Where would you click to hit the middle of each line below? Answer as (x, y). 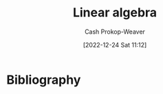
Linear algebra (115, 13)
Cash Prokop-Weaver (115, 32)
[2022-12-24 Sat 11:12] (115, 45)
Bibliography (44, 80)
